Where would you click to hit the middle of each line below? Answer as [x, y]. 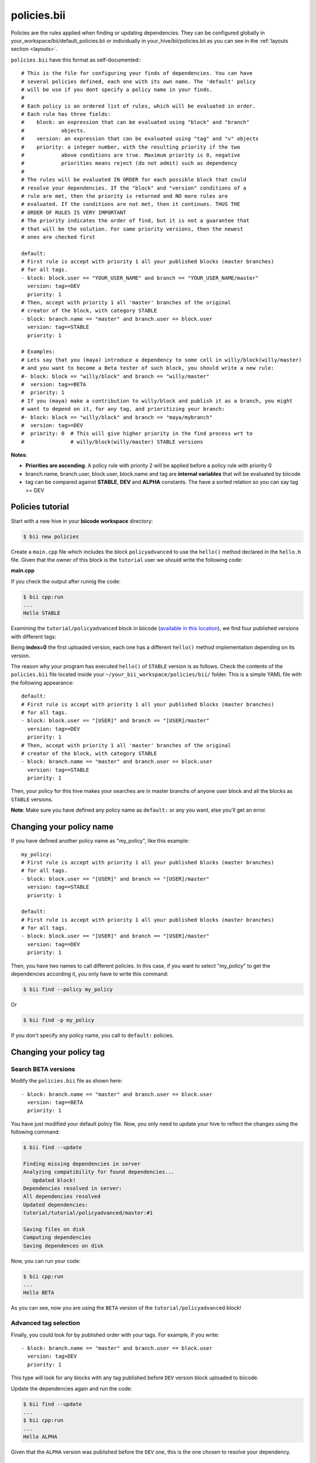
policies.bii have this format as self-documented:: [76, 60]
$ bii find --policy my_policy [68, 989]
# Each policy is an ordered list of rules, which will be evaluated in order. [138, 106]
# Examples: [38, 352]
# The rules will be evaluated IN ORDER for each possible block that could [134, 180]
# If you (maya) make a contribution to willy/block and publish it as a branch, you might [157, 401]
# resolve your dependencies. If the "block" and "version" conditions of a [134, 188]
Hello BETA [39, 1293]
